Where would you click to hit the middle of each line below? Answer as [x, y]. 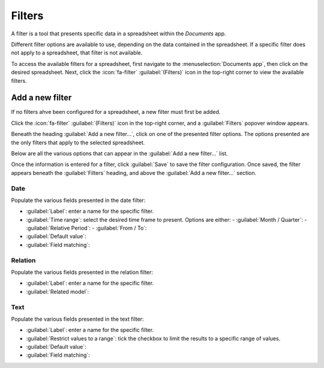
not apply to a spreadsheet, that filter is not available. [77, 53]
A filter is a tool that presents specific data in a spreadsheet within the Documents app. [118, 34]
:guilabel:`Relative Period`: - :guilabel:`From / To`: [86, 228]
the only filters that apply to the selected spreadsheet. [78, 142]
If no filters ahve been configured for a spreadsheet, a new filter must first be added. [116, 112]
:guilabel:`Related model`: [58, 291]
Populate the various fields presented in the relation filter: [82, 272]
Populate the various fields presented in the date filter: [78, 200]
